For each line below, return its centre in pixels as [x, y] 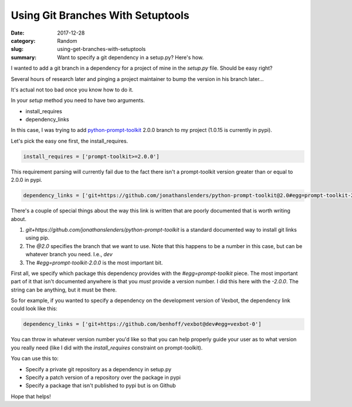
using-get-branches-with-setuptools [101, 49]
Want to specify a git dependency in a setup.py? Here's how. [131, 57]
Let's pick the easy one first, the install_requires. [70, 141]
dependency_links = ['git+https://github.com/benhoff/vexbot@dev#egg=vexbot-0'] [142, 324]
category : [23, 40]
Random [67, 40]
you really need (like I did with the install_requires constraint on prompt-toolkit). [107, 347]
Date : [18, 33]
